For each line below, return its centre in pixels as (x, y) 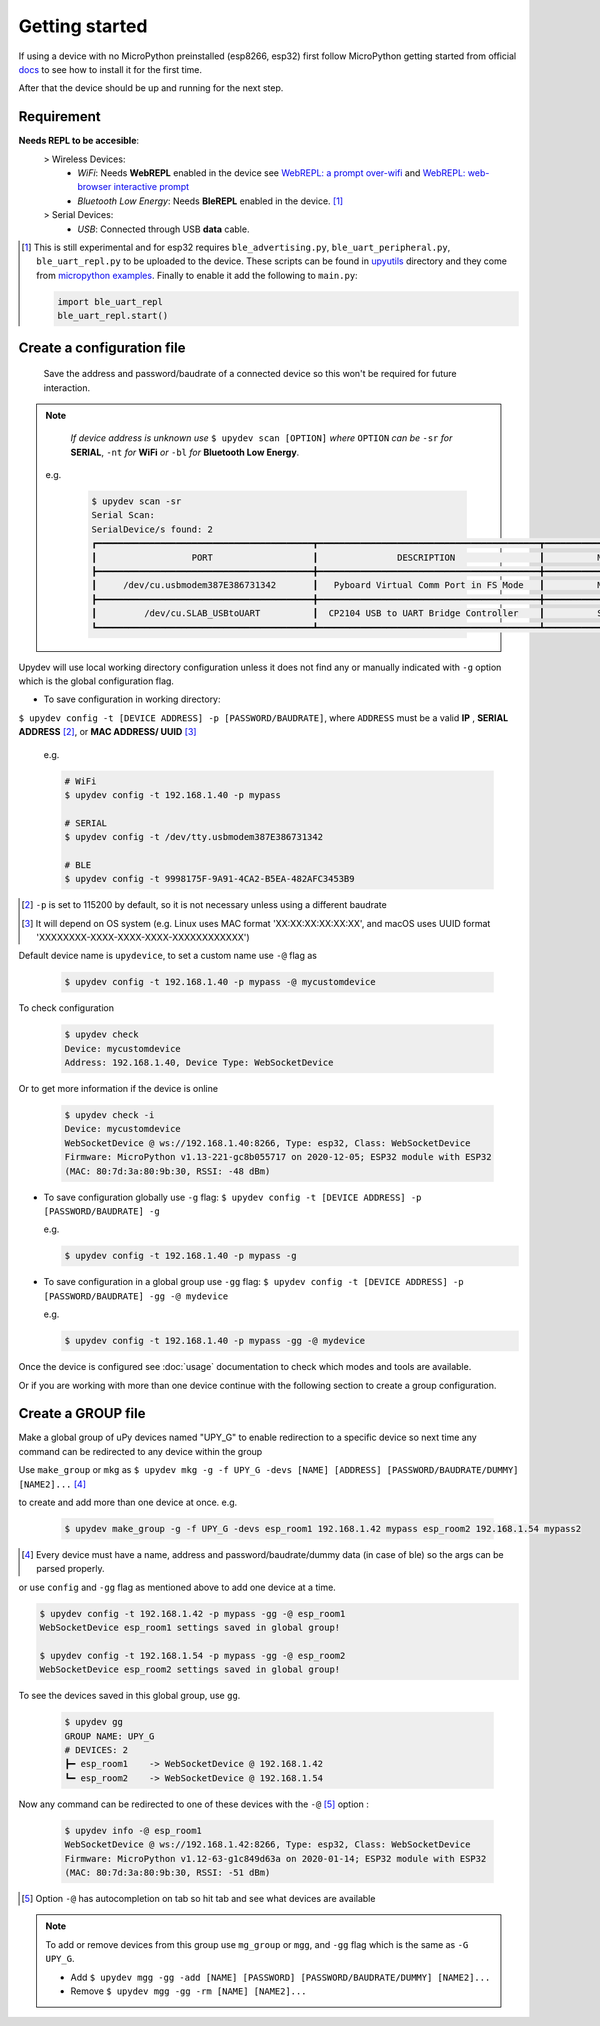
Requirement (60, 116)
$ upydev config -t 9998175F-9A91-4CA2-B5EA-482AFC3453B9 (209, 879)
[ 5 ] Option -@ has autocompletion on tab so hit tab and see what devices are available (198, 1898)
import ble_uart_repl (110, 301)
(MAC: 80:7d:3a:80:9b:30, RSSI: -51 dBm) (167, 1872)
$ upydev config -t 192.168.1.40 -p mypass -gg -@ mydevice (215, 1341)
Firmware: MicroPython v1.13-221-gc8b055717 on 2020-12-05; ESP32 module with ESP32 (278, 1157)
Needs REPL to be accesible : (79, 141)
